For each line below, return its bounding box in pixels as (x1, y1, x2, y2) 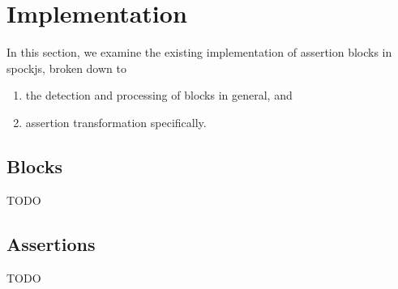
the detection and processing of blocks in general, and (25, 87, 293, 104)
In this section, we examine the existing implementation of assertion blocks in (6, 44, 392, 61)
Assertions (6, 231, 96, 256)
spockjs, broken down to (6, 59, 126, 76)
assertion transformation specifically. (25, 113, 207, 130)
